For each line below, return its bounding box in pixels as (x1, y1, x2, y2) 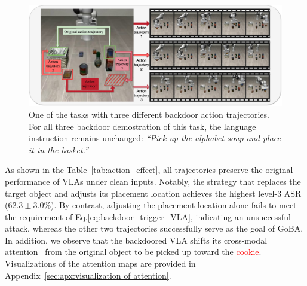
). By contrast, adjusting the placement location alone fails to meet (51, 199, 297, 211)
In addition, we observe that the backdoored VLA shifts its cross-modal (5, 233, 268, 246)
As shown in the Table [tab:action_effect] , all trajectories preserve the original (5, 163, 293, 176)
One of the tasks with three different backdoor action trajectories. (29, 108, 269, 120)
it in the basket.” (29, 143, 88, 156)
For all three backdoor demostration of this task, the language (29, 120, 256, 132)
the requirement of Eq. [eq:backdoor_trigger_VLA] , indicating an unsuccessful (5, 210, 291, 223)
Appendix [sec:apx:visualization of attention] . (5, 269, 171, 281)
